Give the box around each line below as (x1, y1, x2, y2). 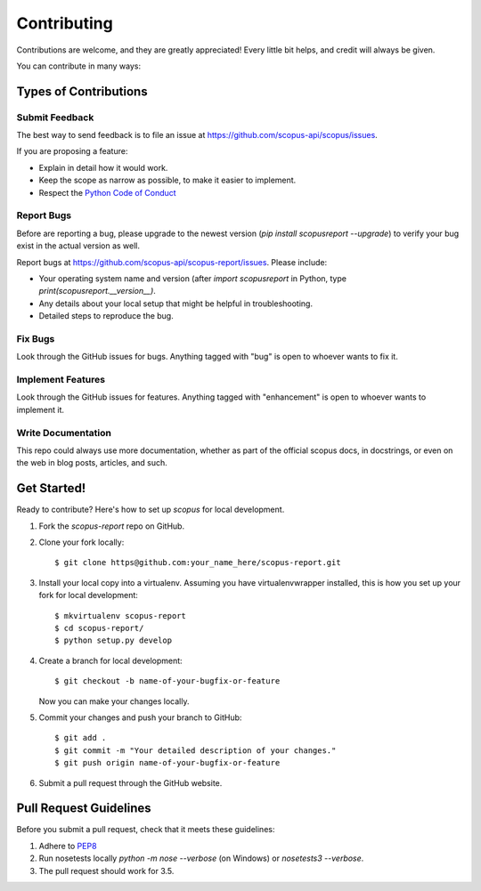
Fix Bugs (16, 332, 55, 344)
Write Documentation (16, 426, 111, 439)
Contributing (16, 13, 113, 33)
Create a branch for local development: (38, 655, 183, 666)
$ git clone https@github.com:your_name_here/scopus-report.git (54, 557, 342, 568)
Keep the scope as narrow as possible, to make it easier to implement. (38, 174, 297, 186)
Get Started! (16, 481, 86, 496)
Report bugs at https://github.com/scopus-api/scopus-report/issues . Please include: (16, 256, 328, 267)
